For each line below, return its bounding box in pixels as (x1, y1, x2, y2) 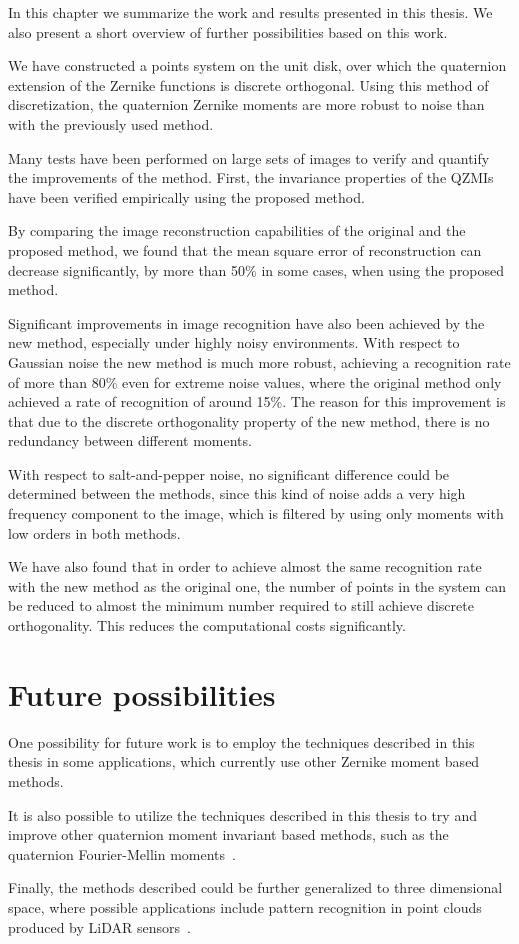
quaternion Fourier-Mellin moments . (8, 843, 236, 864)
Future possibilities (8, 673, 276, 714)
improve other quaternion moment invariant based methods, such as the (8, 824, 449, 845)
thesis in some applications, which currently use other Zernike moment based (8, 751, 480, 772)
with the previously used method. (8, 113, 214, 134)
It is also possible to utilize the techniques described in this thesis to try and (8, 804, 477, 825)
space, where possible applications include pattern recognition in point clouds (8, 896, 482, 917)
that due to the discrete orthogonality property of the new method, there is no (8, 410, 490, 431)
